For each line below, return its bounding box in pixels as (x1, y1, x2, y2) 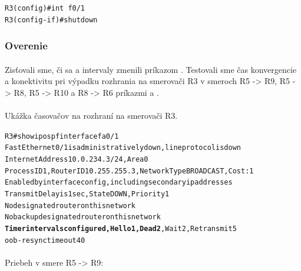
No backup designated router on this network (5, 213, 161, 222)
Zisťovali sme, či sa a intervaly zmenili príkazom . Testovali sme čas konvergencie (5, 63, 297, 75)
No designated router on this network (5, 201, 135, 210)
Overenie (5, 38, 48, 53)
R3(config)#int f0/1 (5, 4, 85, 12)
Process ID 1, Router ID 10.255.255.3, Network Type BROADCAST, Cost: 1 (5, 166, 254, 175)
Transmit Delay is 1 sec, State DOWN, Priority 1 (5, 189, 170, 198)
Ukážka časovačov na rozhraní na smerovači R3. (5, 109, 178, 121)
